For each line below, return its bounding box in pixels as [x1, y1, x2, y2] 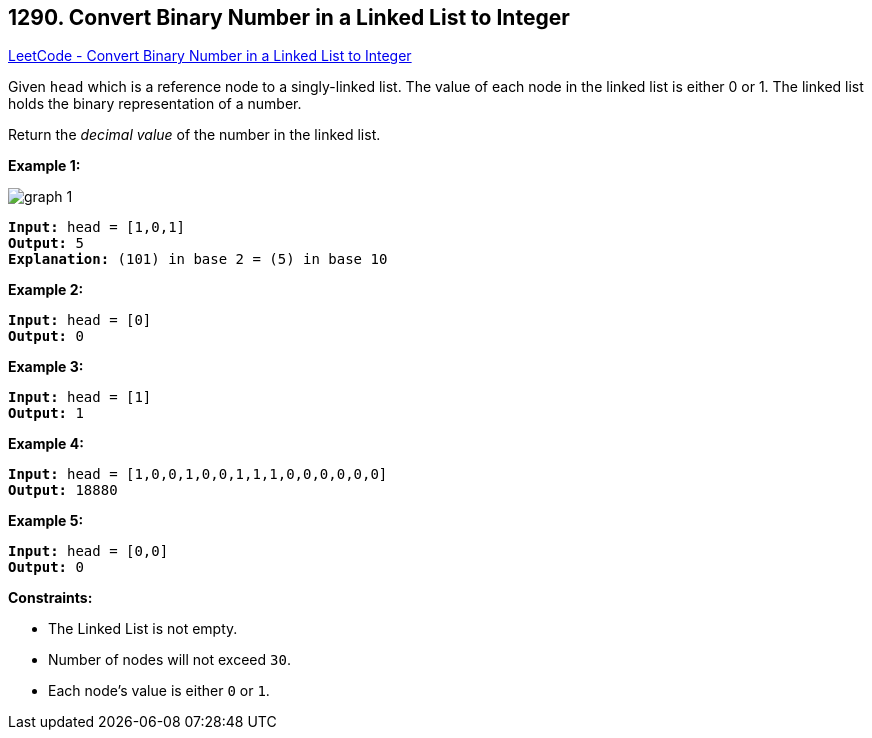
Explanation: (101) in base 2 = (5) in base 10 [8, 251, 388, 268]
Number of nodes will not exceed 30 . [48, 651, 291, 669]
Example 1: [8, 157, 81, 175]
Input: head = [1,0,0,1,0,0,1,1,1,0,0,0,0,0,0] [8, 466, 388, 483]
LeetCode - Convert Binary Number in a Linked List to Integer [8, 47, 412, 65]
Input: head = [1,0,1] [8, 219, 186, 236]
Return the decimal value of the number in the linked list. [8, 126, 381, 144]
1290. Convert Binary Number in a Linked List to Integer [8, 5, 570, 30]
